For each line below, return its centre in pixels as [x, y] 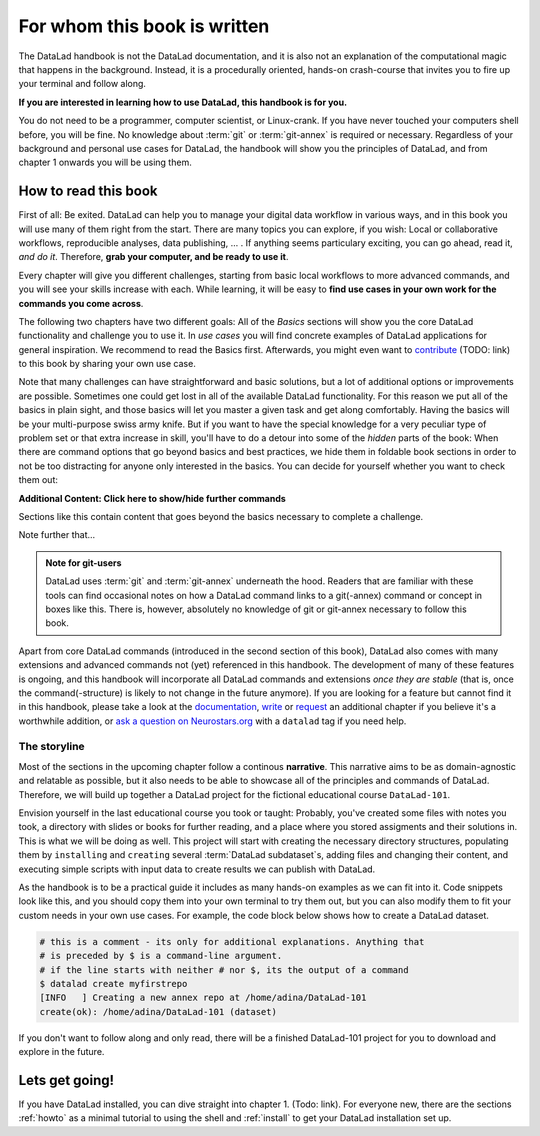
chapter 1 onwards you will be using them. [105, 162]
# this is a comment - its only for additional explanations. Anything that [232, 941]
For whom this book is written [144, 26]
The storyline [51, 747]
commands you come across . [81, 303]
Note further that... [57, 535]
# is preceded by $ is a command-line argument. [161, 956]
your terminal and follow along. [82, 84]
